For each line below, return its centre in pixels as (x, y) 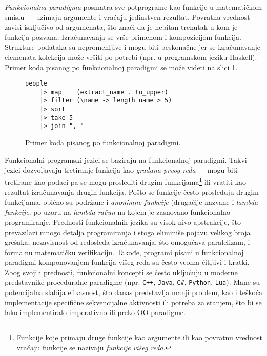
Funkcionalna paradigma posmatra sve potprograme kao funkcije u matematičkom (133, 7)
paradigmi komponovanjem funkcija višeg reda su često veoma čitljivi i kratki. (127, 262)
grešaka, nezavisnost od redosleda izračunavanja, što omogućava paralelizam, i (127, 242)
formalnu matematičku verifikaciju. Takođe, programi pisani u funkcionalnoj (124, 252)
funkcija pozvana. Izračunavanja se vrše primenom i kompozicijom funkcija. (123, 37)
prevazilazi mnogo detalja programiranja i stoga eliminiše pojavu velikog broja (128, 232)
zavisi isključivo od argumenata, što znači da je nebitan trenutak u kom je (121, 27)
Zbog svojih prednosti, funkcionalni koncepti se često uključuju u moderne (121, 272)
